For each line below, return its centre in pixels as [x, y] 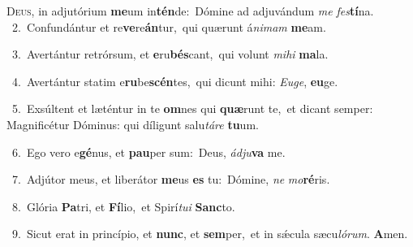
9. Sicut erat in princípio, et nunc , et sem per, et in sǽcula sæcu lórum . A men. [210, 234]
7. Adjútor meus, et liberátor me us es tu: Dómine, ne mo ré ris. [171, 179]
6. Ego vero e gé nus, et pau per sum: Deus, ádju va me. [148, 152]
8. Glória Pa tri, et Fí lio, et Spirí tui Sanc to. [123, 206]
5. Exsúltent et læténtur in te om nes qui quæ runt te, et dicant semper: [192, 108]
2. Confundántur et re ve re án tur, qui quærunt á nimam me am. [169, 26]
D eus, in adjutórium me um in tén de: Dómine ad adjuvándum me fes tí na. [190, 11]
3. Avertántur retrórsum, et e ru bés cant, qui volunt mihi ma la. [170, 54]
